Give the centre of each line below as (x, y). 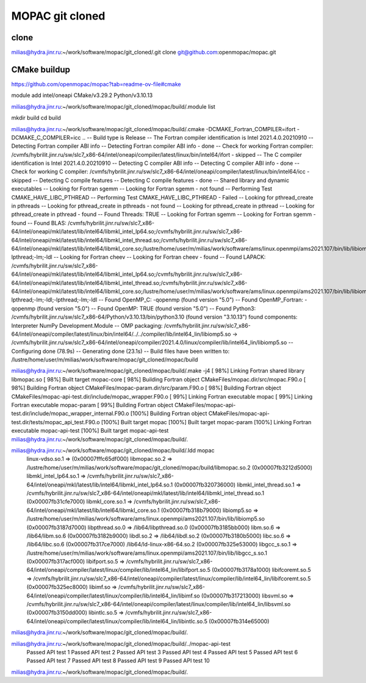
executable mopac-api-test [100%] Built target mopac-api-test (90, 431)
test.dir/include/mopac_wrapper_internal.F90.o (70, 414)
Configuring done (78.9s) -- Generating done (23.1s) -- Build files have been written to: (120, 351)
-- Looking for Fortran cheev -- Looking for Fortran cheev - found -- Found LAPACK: (160, 257)
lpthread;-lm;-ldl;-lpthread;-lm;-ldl (54, 300)
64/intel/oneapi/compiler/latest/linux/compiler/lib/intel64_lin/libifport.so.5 (118, 570)
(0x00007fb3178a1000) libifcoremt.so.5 (261, 570)
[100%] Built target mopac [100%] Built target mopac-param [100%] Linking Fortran (206, 422)
